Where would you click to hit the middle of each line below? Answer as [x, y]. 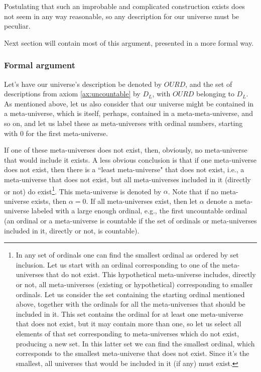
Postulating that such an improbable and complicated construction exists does [124, 6]
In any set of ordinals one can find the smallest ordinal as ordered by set [127, 255]
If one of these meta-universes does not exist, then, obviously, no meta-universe [126, 150]
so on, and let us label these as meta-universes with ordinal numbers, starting [123, 123]
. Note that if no [193, 191]
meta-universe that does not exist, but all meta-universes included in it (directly [127, 179]
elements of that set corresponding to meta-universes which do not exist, [127, 333]
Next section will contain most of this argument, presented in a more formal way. [129, 42]
